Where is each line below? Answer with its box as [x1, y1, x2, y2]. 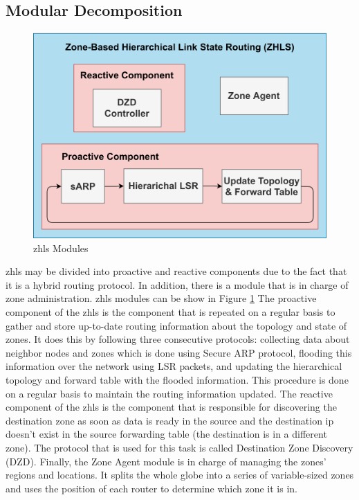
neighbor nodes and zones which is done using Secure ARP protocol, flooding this [6, 345, 352, 359]
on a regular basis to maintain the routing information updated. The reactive [6, 386, 333, 400]
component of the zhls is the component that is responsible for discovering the [6, 400, 337, 414]
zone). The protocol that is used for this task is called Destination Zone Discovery [6, 440, 353, 454]
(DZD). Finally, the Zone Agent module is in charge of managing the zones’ [6, 454, 326, 468]
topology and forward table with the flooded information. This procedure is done [6, 373, 349, 387]
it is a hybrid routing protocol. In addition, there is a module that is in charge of [6, 277, 349, 292]
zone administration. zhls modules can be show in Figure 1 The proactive [6, 291, 317, 305]
